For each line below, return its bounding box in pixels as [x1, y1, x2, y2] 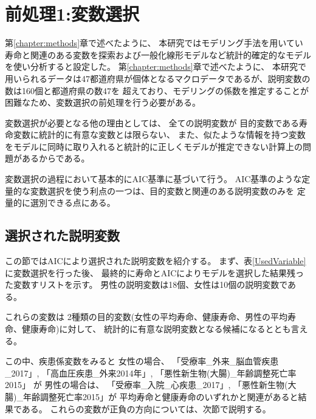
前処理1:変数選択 [5, 1, 140, 26]
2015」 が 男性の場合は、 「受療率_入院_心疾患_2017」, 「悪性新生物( [5, 378, 288, 391]
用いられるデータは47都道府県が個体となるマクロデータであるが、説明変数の [5, 72, 311, 84]
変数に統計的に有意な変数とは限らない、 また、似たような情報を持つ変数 [13, 128, 306, 141]
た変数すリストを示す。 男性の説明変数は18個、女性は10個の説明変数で [5, 278, 288, 291]
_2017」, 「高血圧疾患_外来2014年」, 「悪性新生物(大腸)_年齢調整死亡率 [5, 366, 297, 379]
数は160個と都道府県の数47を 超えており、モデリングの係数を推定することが [5, 84, 309, 97]
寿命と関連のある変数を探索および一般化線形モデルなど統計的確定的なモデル [5, 48, 311, 61]
